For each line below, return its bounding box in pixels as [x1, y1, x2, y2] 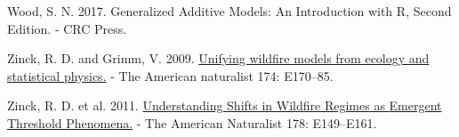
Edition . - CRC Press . [7, 19, 127, 37]
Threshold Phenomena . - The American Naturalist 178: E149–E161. [7, 113, 377, 132]
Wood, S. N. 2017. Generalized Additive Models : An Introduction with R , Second [7, 2, 452, 20]
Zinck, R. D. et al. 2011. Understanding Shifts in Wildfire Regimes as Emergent [7, 96, 442, 115]
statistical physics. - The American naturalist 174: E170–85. [7, 66, 334, 85]
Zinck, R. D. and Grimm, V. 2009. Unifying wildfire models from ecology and [7, 49, 430, 68]
